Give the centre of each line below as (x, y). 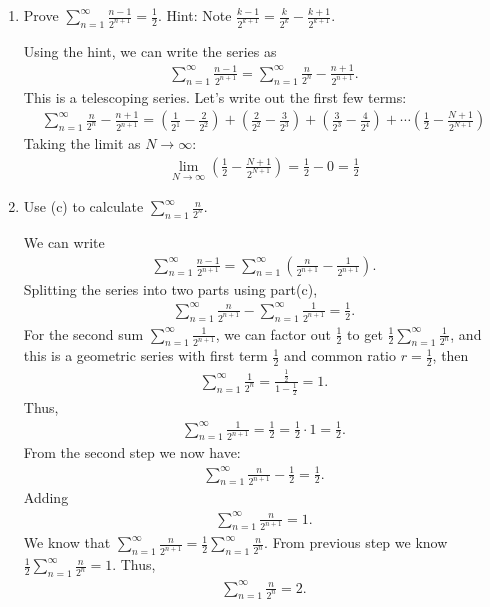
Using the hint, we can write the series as (150, 50)
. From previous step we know (356, 542)
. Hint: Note (194, 15)
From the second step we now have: (132, 452)
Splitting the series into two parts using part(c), (170, 288)
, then (450, 355)
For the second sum (83, 333)
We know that (67, 542)
